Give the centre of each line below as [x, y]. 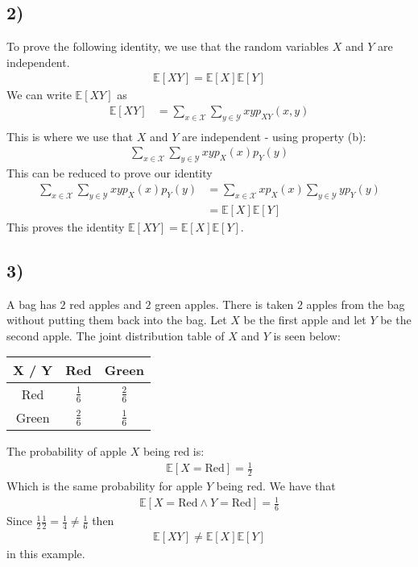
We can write [39, 95]
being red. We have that [276, 486]
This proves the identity [66, 226]
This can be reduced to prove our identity [110, 173]
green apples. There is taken [224, 304]
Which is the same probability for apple [105, 486]
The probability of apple [67, 451]
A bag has [31, 304]
